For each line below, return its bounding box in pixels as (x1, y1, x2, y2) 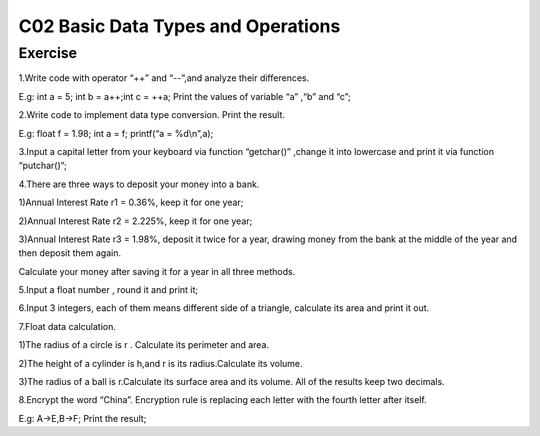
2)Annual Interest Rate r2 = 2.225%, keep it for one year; (18, 215, 253, 227)
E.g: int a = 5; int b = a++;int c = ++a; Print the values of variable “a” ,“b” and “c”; (18, 90, 352, 102)
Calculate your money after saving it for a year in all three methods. (18, 265, 296, 277)
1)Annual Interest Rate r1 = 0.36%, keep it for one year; (18, 196, 244, 209)
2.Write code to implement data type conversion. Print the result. (18, 109, 285, 121)
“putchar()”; (18, 160, 67, 172)
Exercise (18, 44, 78, 62)
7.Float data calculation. (18, 320, 117, 332)
